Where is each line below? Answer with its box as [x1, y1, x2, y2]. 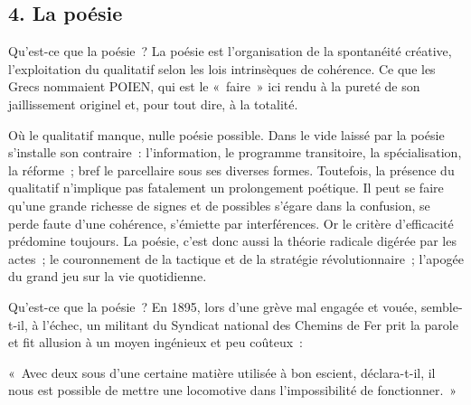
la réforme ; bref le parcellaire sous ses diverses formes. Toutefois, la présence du [8, 160, 455, 179]
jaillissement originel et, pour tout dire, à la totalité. [8, 94, 298, 113]
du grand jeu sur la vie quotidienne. [8, 267, 207, 286]
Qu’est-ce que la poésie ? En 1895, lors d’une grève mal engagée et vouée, [8, 297, 418, 316]
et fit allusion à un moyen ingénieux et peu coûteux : [8, 333, 303, 352]
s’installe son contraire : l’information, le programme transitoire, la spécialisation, [8, 143, 462, 162]
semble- [420, 297, 463, 316]
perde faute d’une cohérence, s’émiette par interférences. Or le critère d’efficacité [8, 213, 454, 232]
